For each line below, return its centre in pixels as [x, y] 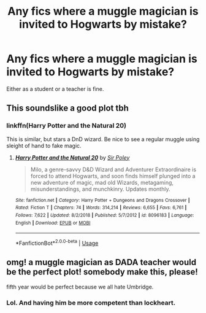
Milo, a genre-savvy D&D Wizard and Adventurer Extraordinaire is [113, 169]
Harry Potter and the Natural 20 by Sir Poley [72, 157]
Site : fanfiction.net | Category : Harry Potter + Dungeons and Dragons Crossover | [102, 200]
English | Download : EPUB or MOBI [53, 223]
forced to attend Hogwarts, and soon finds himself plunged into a [113, 176]
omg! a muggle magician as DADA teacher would [101, 262]
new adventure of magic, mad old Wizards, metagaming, [102, 182]
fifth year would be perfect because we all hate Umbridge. [80, 287]
